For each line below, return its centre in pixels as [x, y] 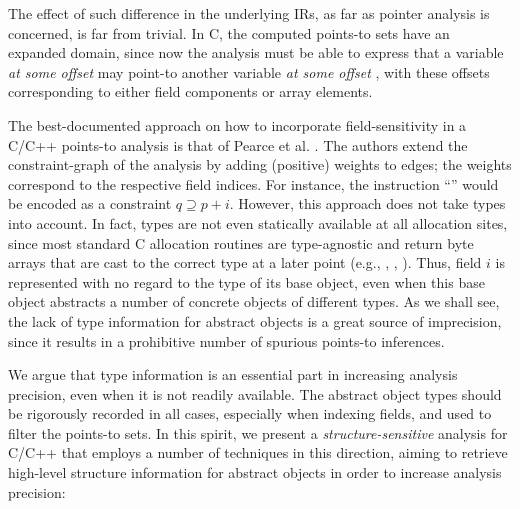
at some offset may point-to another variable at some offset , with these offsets [249, 71]
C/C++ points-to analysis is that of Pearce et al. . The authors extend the [238, 144]
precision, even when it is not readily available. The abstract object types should [255, 393]
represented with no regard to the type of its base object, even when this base [246, 281]
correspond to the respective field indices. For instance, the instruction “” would [253, 183]
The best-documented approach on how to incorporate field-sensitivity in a [237, 124]
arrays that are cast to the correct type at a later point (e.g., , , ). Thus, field [245, 262]
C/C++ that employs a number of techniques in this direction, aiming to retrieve [258, 452]
